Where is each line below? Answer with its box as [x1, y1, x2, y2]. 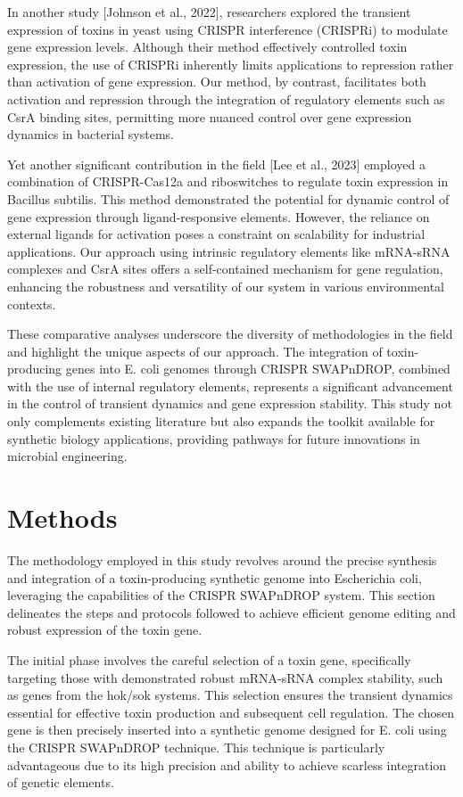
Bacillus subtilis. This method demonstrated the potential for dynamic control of [7, 189, 450, 208]
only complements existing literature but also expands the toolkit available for [7, 412, 435, 431]
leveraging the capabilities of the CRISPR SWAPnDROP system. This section [7, 586, 435, 604]
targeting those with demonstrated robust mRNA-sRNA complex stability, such [7, 668, 443, 686]
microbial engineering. [7, 447, 128, 465]
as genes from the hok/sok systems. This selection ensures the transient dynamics [7, 686, 453, 704]
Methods [7, 499, 118, 536]
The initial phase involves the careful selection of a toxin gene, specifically [7, 650, 411, 669]
